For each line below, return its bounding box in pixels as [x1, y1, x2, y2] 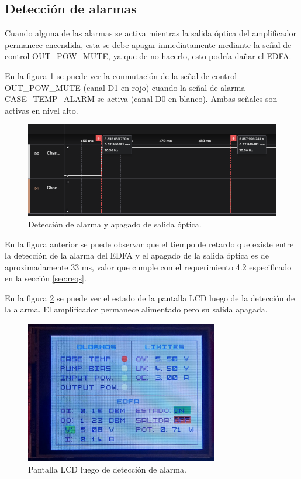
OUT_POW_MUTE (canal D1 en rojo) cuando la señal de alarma [5, 81, 245, 93]
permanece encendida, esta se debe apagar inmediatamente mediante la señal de [5, 38, 292, 50]
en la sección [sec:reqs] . [5, 272, 87, 284]
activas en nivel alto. [5, 104, 78, 116]
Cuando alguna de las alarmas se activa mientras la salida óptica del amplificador [5, 27, 297, 39]
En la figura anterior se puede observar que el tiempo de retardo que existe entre [5, 237, 294, 250]
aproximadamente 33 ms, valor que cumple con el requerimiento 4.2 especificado [5, 260, 292, 273]
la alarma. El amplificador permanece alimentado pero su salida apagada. [5, 303, 268, 315]
